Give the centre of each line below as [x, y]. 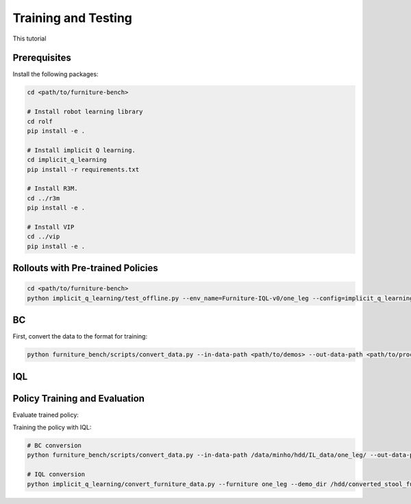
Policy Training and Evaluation [79, 398]
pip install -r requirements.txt [83, 169]
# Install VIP [51, 227]
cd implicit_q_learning [67, 160]
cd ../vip [43, 237]
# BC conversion [54, 446]
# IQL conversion [56, 474]
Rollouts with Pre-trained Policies [85, 268]
